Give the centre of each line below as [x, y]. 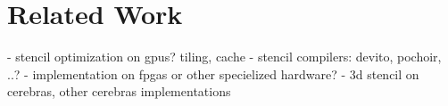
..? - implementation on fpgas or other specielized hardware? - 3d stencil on [213, 73]
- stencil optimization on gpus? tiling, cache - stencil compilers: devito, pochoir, [224, 57]
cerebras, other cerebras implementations [119, 91]
